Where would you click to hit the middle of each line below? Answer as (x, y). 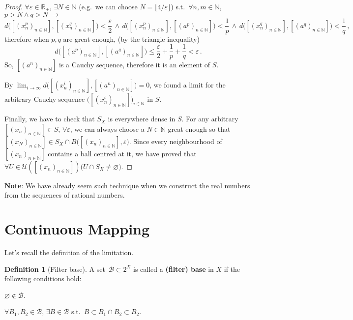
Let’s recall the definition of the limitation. (69, 252)
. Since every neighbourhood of (176, 141)
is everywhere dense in (142, 119)
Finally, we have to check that (50, 119)
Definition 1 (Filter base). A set (55, 269)
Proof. (14, 6)
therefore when (27, 39)
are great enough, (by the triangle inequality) (131, 39)
